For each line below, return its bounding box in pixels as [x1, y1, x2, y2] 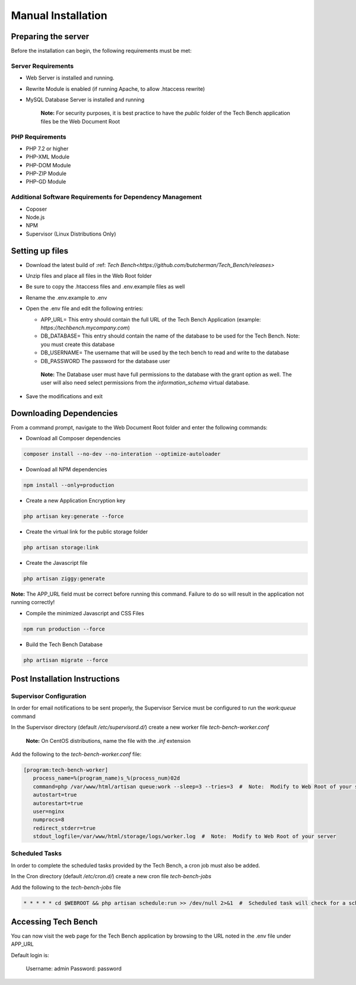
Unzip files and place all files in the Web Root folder [26, 272, 152, 279]
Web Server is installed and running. [26, 74, 115, 81]
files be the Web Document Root [40, 117, 120, 125]
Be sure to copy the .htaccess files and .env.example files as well [26, 283, 185, 290]
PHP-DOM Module [26, 161, 71, 169]
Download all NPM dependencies [26, 466, 107, 473]
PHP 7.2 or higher [26, 145, 69, 152]
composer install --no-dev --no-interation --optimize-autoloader [23, 451, 221, 457]
